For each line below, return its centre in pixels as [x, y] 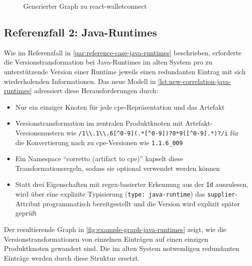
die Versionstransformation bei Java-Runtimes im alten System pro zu [108, 62]
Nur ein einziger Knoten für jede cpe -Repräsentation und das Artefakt [120, 107]
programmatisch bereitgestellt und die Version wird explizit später [141, 203]
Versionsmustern [40, 132]
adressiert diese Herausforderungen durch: [96, 91]
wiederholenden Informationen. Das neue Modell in [80, 81]
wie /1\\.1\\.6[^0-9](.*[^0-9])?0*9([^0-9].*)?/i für [152, 132]
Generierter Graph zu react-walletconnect [85, 6]
